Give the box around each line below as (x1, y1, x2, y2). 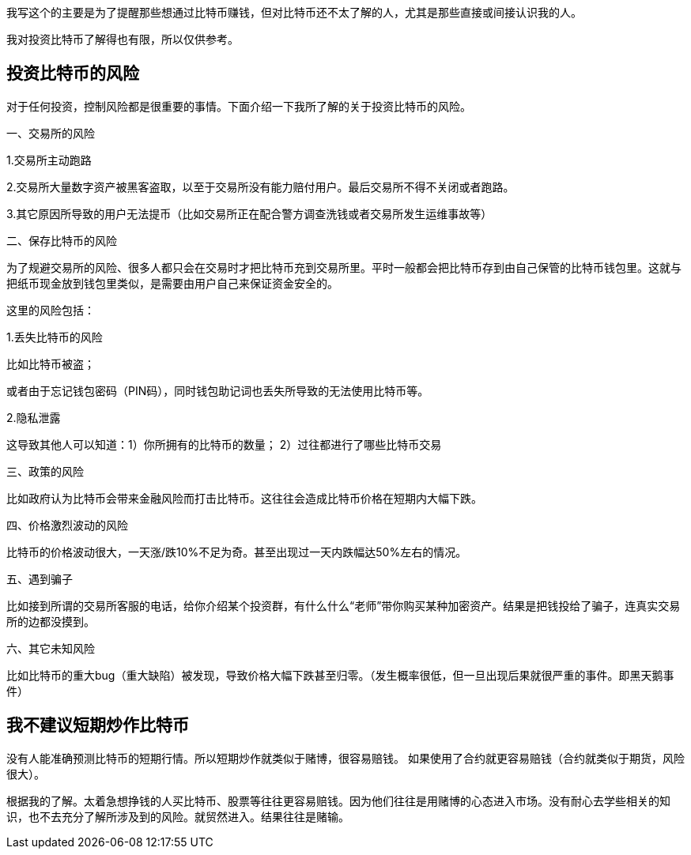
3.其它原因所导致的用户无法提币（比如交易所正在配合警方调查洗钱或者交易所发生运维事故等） (6, 206, 493, 220)
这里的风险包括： (6, 303, 95, 317)
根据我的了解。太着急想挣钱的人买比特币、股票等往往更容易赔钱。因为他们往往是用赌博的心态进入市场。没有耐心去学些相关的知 (6, 793, 670, 808)
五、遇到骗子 (6, 571, 73, 586)
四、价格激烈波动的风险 (6, 518, 128, 532)
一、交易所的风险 (6, 126, 95, 140)
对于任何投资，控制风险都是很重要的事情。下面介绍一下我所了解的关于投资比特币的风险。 (6, 99, 471, 113)
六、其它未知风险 (6, 641, 95, 655)
